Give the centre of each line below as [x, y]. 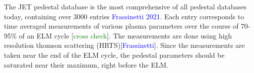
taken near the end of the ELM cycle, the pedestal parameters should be [114, 55]
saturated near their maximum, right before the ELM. [86, 64]
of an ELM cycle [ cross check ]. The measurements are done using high [126, 35]
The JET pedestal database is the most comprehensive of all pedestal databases [126, 6]
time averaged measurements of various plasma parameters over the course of [121, 26]
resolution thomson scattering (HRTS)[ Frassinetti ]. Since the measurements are [125, 45]
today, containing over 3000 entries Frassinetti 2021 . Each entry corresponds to [124, 16]
